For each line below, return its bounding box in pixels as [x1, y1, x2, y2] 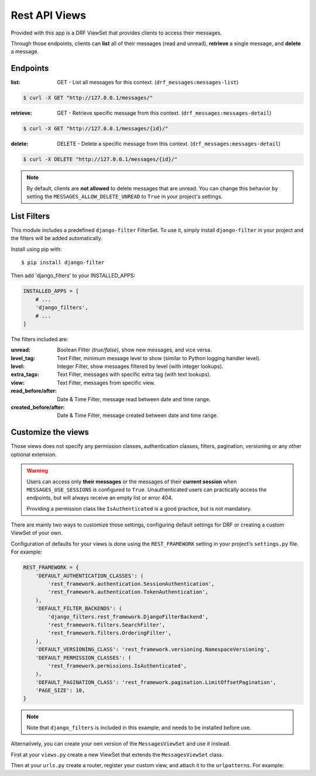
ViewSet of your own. [11, 529, 63, 536]
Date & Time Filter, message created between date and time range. [57, 412, 218, 419]
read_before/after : [11, 387, 57, 395]
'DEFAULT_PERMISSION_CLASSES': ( [35, 654, 132, 661]
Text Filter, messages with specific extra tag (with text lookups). [57, 371, 211, 378]
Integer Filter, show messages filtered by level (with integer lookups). [57, 363, 224, 370]
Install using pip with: [11, 245, 62, 252]
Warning [26, 467, 48, 474]
